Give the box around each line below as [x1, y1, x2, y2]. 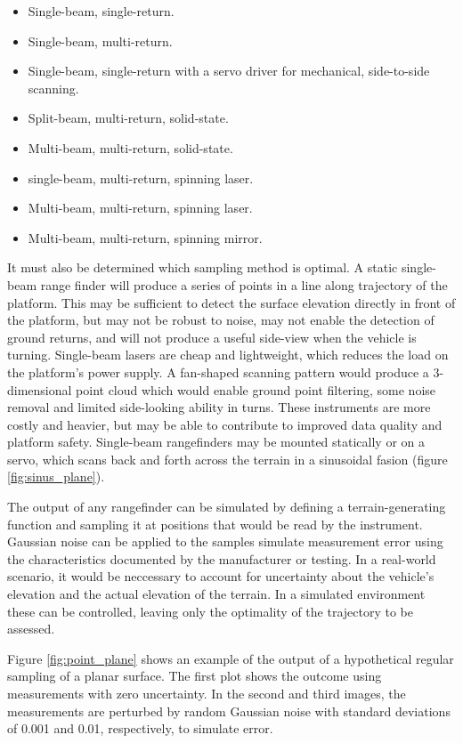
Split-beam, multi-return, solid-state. [28, 109, 229, 127]
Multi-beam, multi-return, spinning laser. [28, 198, 253, 217]
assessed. [7, 619, 55, 638]
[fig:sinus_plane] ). [7, 467, 105, 486]
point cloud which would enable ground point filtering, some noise [76, 380, 436, 399]
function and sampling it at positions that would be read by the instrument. [7, 514, 423, 533]
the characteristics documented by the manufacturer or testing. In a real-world [7, 549, 436, 568]
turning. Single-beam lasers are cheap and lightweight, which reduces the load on [7, 345, 449, 364]
